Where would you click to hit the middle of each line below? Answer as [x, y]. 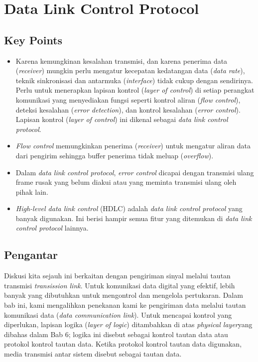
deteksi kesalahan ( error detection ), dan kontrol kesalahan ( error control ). [128, 109]
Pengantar [31, 255]
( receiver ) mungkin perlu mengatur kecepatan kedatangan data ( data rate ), [130, 70]
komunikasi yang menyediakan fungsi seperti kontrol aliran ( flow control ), [128, 99]
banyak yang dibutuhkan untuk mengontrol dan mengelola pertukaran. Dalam [124, 295]
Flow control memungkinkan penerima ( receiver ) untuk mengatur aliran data [133, 146]
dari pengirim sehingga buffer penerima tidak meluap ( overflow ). [115, 155]
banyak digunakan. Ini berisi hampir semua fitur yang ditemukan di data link [134, 218]
